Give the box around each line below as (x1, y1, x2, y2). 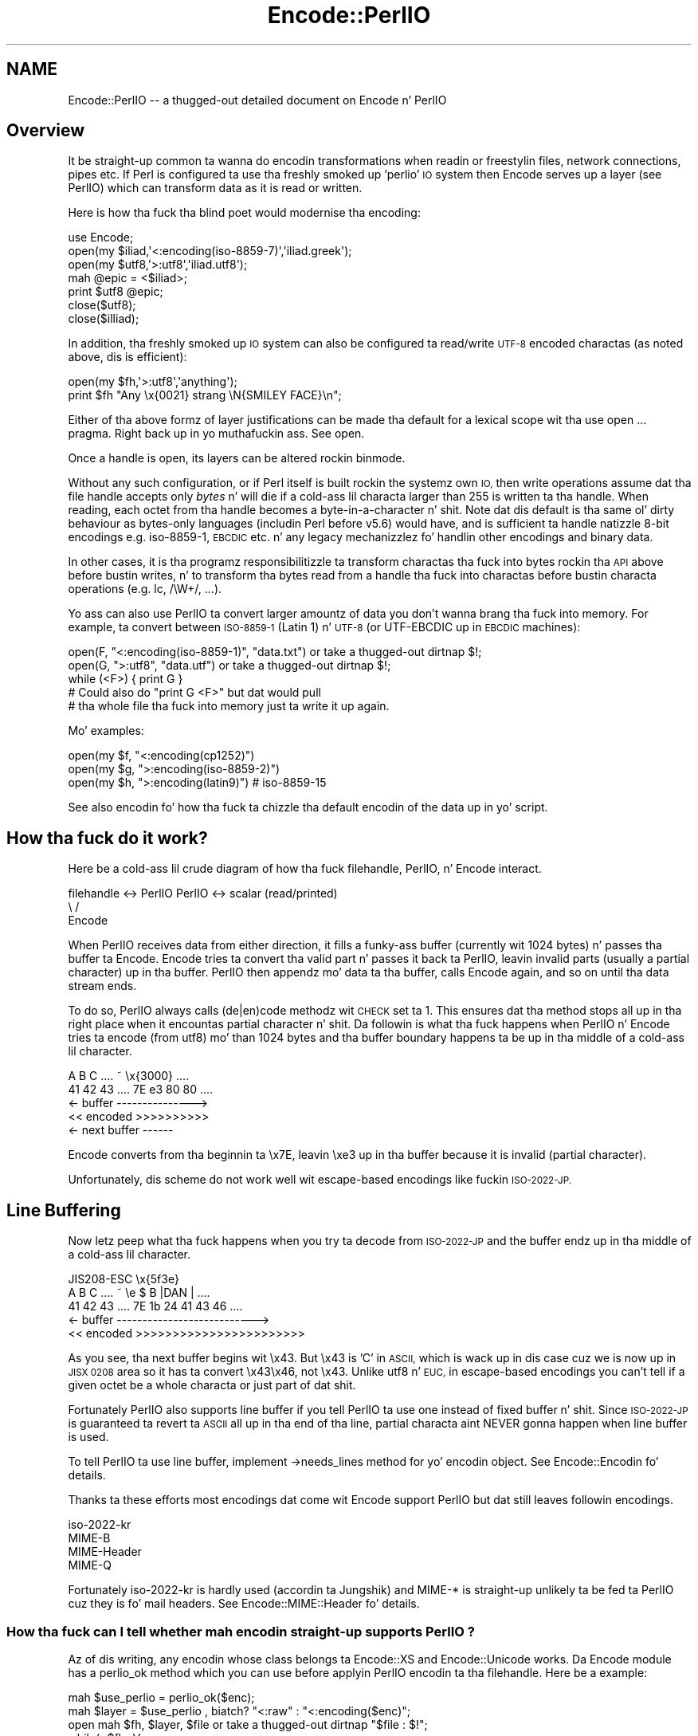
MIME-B (68, 1531, 111, 1546)
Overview (6, 120, 85, 141)
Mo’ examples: (68, 724, 144, 738)
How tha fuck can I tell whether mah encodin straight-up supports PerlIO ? (6, 1623, 475, 1640)
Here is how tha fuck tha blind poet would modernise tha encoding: (68, 206, 421, 220)
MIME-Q (68, 1558, 112, 1573)
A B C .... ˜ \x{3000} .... (68, 1069, 190, 1083)
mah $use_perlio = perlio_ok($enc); (68, 1690, 255, 1704)
